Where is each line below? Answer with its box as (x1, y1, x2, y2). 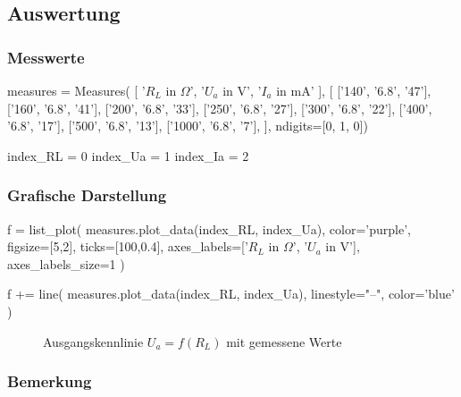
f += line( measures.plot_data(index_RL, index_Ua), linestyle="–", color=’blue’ (7, 284, 455, 303)
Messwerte (7, 46, 85, 68)
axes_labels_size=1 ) (7, 254, 125, 273)
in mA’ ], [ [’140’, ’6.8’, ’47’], (276, 81, 432, 99)
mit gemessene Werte (226, 332, 342, 351)
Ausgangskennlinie (43, 332, 144, 351)
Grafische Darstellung (7, 184, 167, 207)
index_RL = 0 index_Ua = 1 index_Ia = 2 (7, 146, 249, 165)
